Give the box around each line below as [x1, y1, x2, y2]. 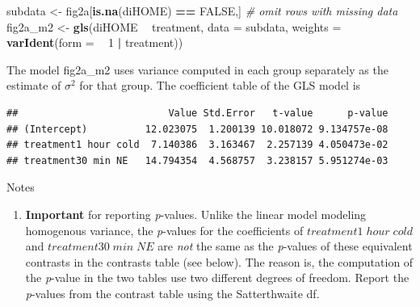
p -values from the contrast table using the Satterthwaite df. [25, 284, 320, 301]
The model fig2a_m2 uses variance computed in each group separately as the [6, 61, 388, 78]
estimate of [6, 77, 61, 94]
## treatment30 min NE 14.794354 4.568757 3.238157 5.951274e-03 [6, 154, 388, 166]
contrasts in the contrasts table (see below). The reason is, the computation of [25, 253, 414, 270]
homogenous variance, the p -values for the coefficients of [25, 221, 304, 238]
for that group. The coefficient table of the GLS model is [79, 77, 361, 94]
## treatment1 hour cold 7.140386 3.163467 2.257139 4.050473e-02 [6, 139, 388, 151]
